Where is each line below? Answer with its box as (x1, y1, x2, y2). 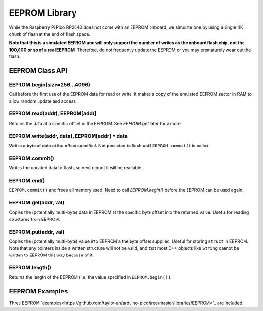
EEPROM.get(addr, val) (9, 199, 65, 206)
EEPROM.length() (9, 264, 51, 271)
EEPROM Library (9, 7, 77, 18)
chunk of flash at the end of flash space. (9, 31, 90, 37)
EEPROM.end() (9, 177, 45, 183)
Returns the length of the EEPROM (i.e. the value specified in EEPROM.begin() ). (9, 274, 172, 280)
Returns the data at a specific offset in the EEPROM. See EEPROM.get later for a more (9, 120, 181, 126)
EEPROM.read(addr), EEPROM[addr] (9, 110, 97, 117)
